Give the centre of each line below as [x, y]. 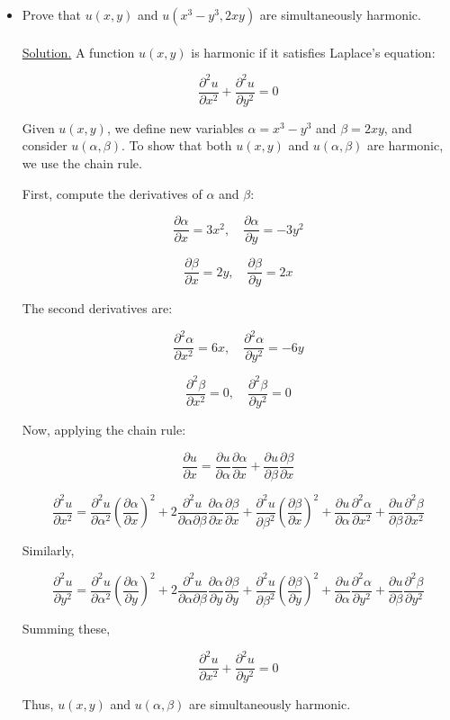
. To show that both [176, 145]
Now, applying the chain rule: [104, 429]
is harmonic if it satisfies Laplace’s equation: [313, 52]
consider [45, 145]
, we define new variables [175, 127]
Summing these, [66, 629]
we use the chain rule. [82, 162]
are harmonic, [405, 145]
